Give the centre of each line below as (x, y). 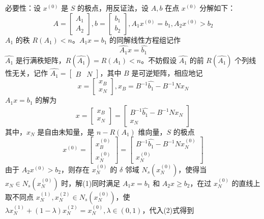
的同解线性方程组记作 (145, 39)
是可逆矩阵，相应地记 (167, 73)
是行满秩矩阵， (40, 60)
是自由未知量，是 (66, 131)
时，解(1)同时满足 (91, 183)
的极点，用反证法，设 (113, 8)
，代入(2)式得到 (168, 210)
